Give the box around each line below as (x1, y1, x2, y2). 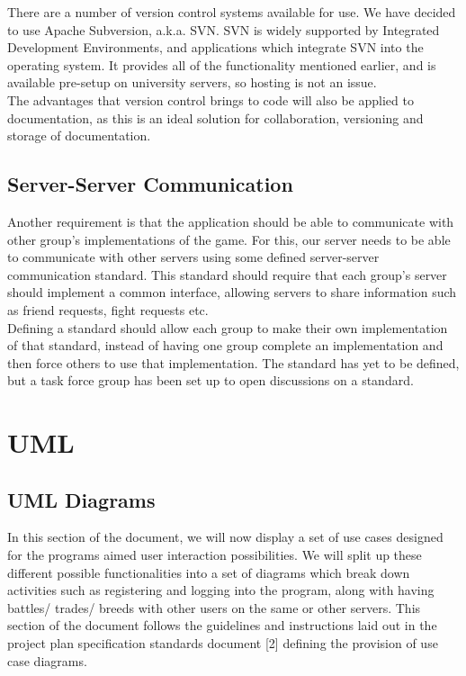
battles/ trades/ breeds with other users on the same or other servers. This (7, 598, 421, 617)
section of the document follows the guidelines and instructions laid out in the (7, 616, 437, 635)
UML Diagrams (7, 485, 156, 513)
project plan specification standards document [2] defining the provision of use (7, 634, 438, 653)
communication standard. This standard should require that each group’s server (7, 265, 447, 284)
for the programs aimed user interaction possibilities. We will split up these (7, 545, 422, 564)
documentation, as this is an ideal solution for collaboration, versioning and (7, 108, 424, 127)
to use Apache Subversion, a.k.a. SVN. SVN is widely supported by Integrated (7, 20, 440, 39)
